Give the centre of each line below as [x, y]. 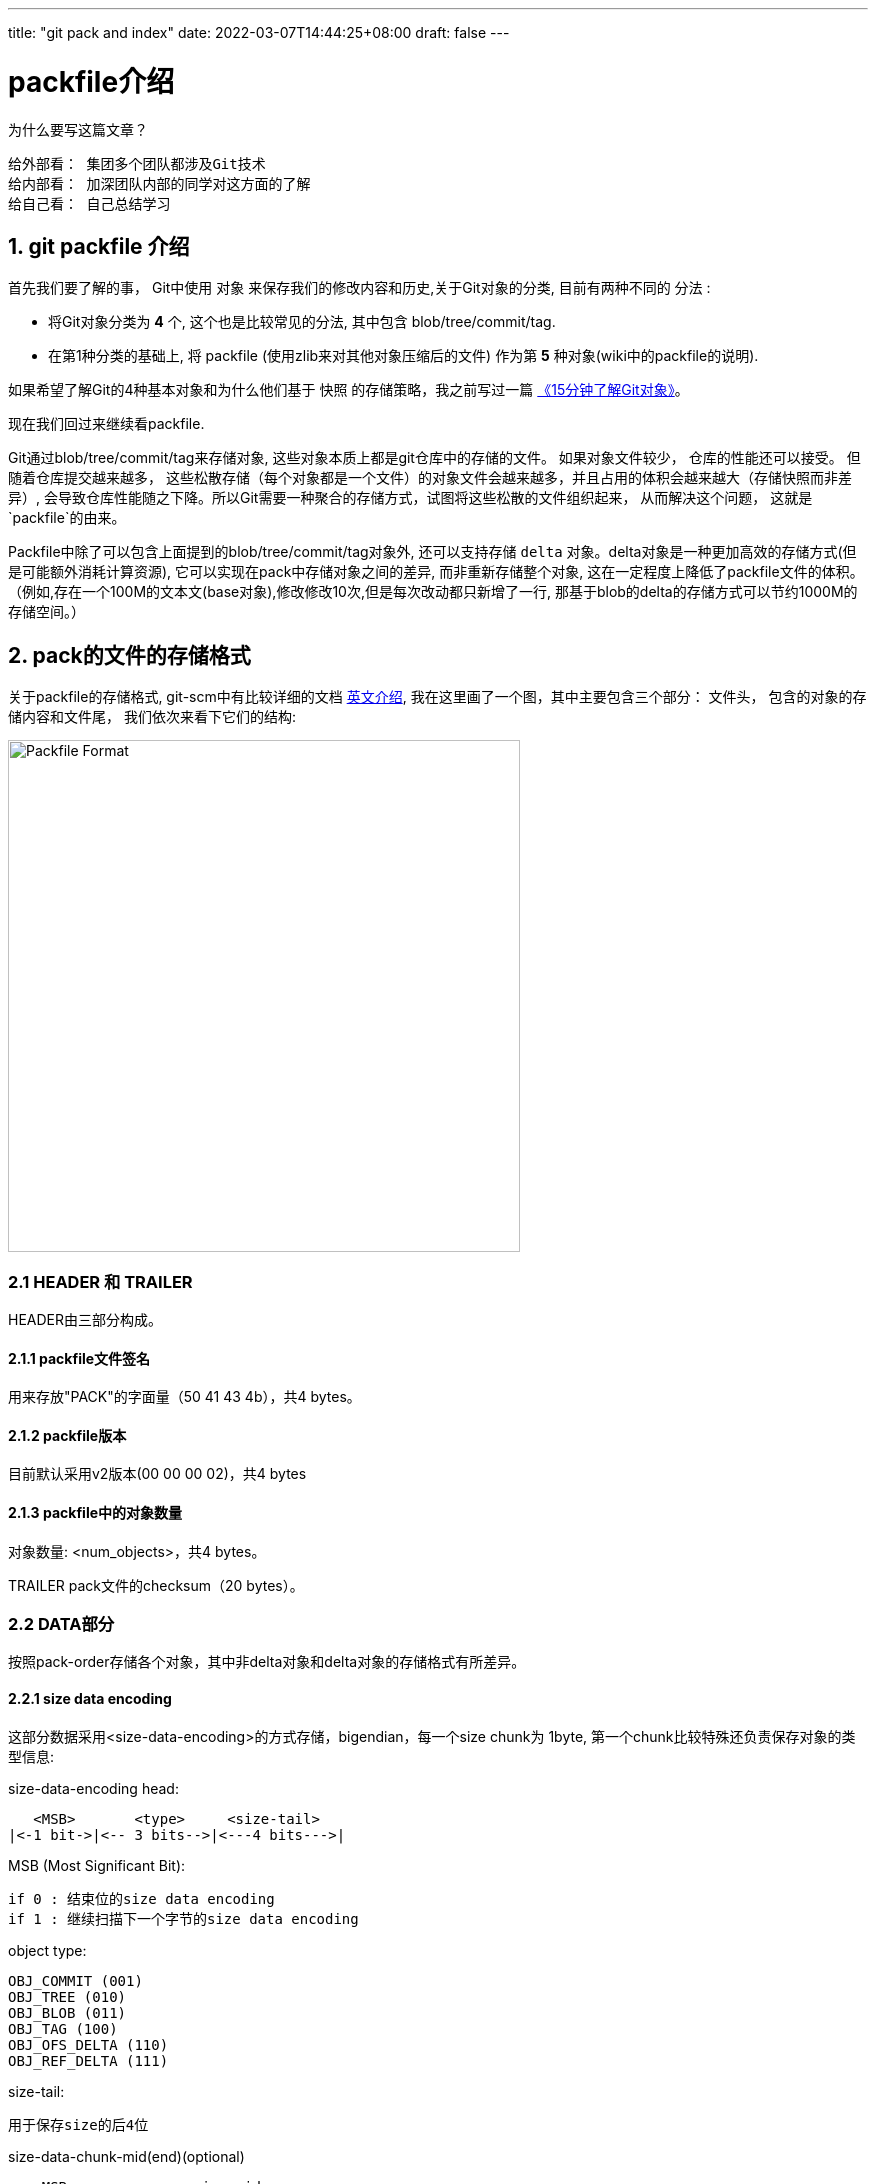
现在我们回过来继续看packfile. [106, 424]
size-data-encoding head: [93, 1788]
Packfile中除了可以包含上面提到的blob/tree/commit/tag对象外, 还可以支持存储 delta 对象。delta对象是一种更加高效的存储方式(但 [432, 552]
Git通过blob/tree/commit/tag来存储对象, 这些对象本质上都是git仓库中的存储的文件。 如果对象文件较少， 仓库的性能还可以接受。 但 [434, 458]
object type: [47, 1950]
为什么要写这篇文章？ [78, 129]
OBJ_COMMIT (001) [75, 1980]
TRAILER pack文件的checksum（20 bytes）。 [156, 1585]
